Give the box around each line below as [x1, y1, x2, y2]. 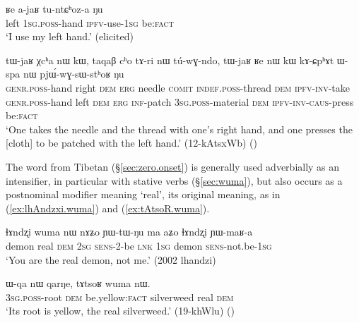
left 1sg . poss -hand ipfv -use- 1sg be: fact [6, 15, 174, 30]
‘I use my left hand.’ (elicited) [6, 29, 134, 44]
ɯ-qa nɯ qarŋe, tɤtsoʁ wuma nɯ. [6, 276, 151, 291]
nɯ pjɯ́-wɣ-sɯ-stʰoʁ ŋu [23, 66, 124, 81]
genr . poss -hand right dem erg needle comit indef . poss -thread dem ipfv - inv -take [6, 80, 351, 95]
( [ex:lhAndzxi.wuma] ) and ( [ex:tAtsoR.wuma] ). [6, 200, 210, 215]
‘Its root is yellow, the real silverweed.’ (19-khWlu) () [6, 303, 235, 318]
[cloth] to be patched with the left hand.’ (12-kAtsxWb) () [6, 135, 257, 150]
